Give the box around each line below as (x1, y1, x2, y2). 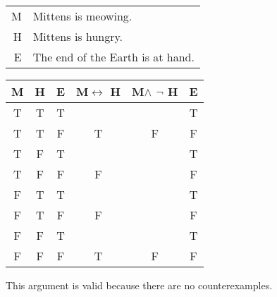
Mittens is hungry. (32, 28, 123, 44)
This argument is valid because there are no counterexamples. (6, 278, 273, 292)
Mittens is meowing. (32, 8, 133, 24)
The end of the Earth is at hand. (32, 49, 195, 65)
